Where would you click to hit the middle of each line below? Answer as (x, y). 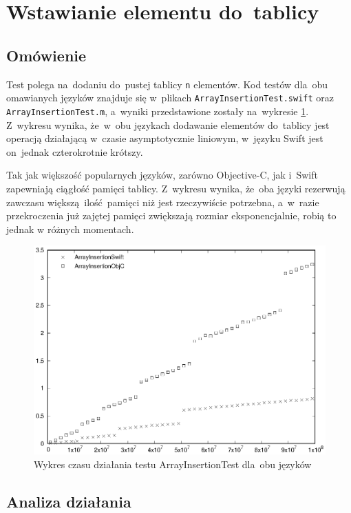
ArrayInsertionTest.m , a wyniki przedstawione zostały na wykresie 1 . (158, 111)
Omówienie (46, 55)
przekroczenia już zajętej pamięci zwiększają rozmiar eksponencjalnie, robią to (171, 215)
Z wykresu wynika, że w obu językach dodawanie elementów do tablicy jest (168, 124)
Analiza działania (69, 501)
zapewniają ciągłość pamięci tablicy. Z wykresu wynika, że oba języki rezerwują (176, 188)
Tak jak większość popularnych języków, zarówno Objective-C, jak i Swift (162, 175)
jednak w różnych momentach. (70, 229)
